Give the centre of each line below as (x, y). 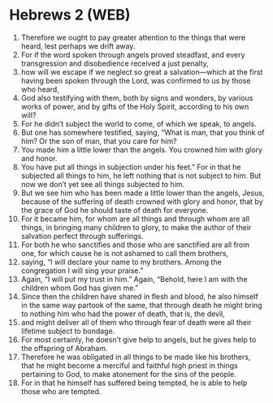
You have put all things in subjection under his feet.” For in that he (131, 167)
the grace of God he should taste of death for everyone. (115, 210)
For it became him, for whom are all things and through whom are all (135, 219)
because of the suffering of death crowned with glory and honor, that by (142, 201)
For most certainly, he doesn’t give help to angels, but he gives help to (139, 340)
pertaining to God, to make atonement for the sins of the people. (128, 374)
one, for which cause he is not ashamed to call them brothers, (125, 253)
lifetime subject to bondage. (68, 331)
